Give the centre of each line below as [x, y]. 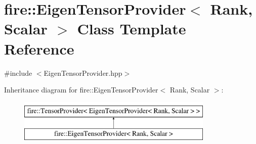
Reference [39, 48]
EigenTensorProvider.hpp [83, 73]
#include [18, 73]
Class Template [132, 29]
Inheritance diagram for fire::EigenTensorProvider [81, 90]
